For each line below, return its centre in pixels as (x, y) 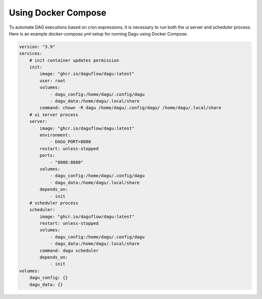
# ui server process (54, 115)
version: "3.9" (37, 47)
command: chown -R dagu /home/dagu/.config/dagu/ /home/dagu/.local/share (131, 108)
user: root (52, 81)
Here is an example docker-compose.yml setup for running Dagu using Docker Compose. (98, 33)
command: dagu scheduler (69, 250)
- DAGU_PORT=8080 (70, 142)
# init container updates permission (74, 60)
